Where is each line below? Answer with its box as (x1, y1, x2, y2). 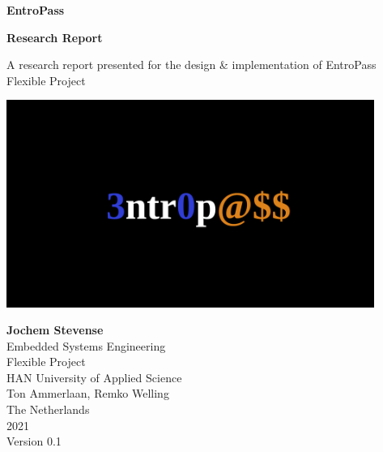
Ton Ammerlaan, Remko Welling (6, 385, 169, 402)
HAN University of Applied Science (6, 368, 182, 385)
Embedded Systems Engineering (6, 337, 166, 354)
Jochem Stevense (6, 321, 104, 338)
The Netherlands (6, 401, 90, 418)
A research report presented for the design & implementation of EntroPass (6, 56, 377, 73)
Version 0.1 (6, 433, 62, 450)
